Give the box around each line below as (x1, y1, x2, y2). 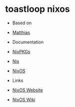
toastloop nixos (5, 3, 70, 15)
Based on (12, 20, 32, 26)
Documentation (12, 39, 44, 45)
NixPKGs (12, 49, 31, 54)
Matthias (12, 29, 31, 35)
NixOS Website (12, 87, 43, 93)
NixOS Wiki (12, 97, 36, 103)
